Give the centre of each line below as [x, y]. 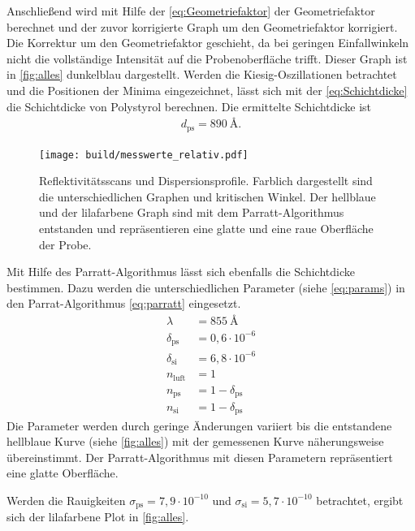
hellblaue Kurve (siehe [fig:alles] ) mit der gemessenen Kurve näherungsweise [195, 441]
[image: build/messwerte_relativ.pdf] [144, 155]
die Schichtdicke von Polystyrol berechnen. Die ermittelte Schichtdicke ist [189, 106]
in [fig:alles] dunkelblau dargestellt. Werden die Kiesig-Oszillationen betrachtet [202, 74]
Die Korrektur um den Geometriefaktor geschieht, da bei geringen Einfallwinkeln [208, 43]
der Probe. [65, 244]
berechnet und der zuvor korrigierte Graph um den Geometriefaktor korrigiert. [202, 26]
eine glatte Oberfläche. [63, 473]
